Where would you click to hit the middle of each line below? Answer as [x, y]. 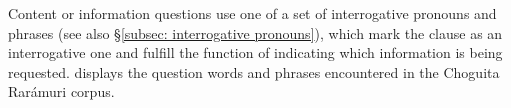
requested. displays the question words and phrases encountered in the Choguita [254, 71]
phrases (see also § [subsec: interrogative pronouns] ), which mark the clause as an [255, 32]
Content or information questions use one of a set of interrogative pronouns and [252, 13]
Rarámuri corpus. [61, 91]
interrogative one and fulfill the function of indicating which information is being [255, 52]
